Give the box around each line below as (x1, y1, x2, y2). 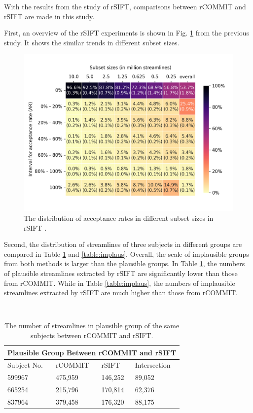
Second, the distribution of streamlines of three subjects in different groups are (4, 239, 242, 249)
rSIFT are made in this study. (4, 11, 95, 21)
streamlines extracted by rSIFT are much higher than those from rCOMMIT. (4, 287, 238, 298)
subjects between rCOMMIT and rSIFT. (30, 330, 153, 340)
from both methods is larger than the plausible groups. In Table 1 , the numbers (4, 258, 245, 269)
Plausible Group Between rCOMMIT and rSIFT (7, 347, 177, 357)
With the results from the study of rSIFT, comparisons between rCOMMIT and (4, 1, 246, 11)
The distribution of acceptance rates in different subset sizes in (24, 212, 214, 223)
